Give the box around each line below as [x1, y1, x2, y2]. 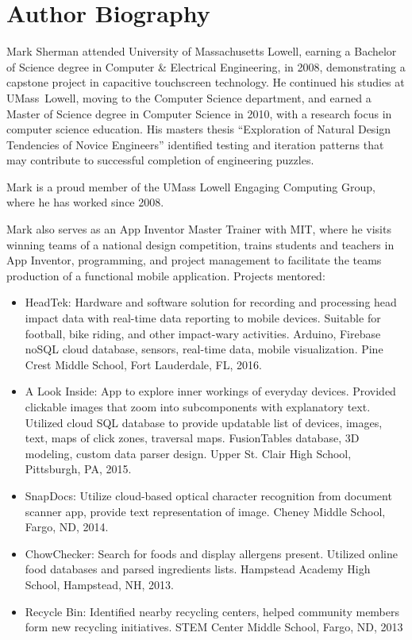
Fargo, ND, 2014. [25, 519, 109, 535]
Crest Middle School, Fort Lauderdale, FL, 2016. [25, 356, 262, 372]
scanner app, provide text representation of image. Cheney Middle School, [25, 503, 386, 519]
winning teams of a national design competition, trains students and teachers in [6, 236, 395, 253]
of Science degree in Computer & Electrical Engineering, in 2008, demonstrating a [6, 58, 406, 75]
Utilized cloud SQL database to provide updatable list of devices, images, [25, 414, 383, 430]
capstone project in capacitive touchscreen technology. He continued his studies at [6, 74, 405, 91]
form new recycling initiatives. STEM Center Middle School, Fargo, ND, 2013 [25, 619, 403, 635]
